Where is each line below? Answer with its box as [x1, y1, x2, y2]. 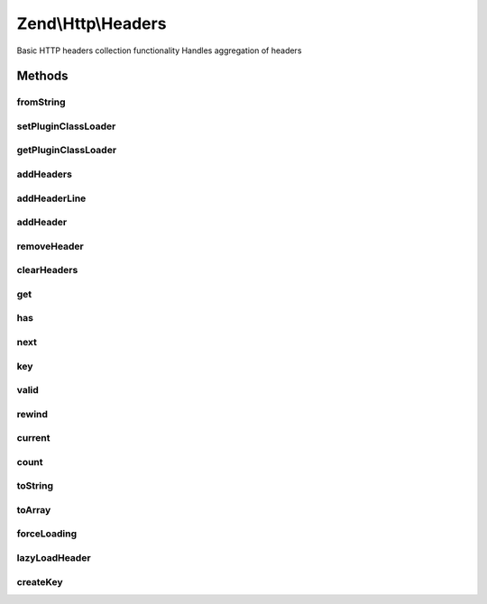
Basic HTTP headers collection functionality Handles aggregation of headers [16, 45, 302, 56]
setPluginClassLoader [16, 120, 116, 133]
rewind [16, 407, 49, 420]
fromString [16, 96, 67, 108]
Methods [16, 69, 69, 84]
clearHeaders [16, 264, 78, 277]
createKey [16, 575, 63, 588]
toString [16, 480, 54, 492]
